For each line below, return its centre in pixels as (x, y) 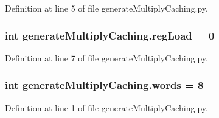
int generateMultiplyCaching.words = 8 (104, 85)
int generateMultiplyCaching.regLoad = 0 (110, 35)
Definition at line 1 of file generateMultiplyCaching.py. (106, 107)
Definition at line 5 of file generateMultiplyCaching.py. (106, 8)
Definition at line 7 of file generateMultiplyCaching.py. (106, 57)
